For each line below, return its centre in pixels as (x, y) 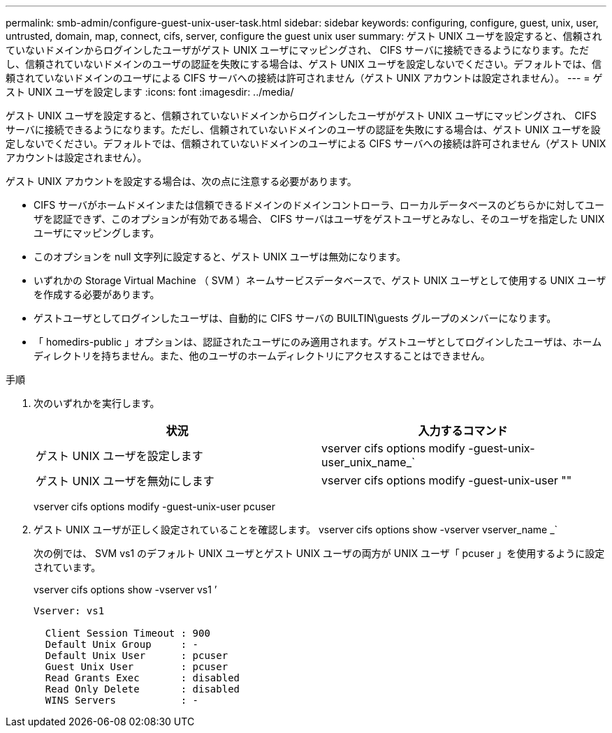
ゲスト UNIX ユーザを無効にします (125, 481)
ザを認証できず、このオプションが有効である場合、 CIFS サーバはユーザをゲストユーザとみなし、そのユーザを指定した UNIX (319, 219)
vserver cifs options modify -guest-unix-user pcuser (155, 506)
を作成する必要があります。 (97, 294)
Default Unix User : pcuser (137, 656)
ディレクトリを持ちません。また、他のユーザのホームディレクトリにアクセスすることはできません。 (262, 356)
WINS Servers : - (122, 700)
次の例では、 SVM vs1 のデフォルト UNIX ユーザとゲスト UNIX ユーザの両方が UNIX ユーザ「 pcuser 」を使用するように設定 (319, 553)
